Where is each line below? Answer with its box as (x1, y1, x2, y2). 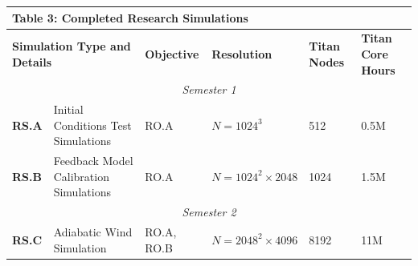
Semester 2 (182, 204, 236, 220)
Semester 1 (182, 81, 236, 98)
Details (12, 53, 52, 70)
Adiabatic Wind (53, 224, 133, 240)
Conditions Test (53, 116, 132, 133)
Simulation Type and (12, 38, 131, 54)
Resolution (211, 45, 273, 62)
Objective (145, 45, 199, 62)
